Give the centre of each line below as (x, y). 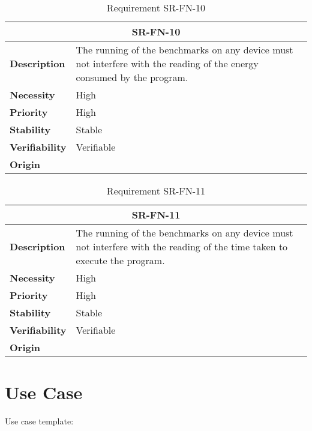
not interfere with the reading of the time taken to (182, 246)
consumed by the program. (132, 77)
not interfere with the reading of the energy (167, 63)
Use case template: (39, 421)
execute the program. (120, 260)
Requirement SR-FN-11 (156, 191)
